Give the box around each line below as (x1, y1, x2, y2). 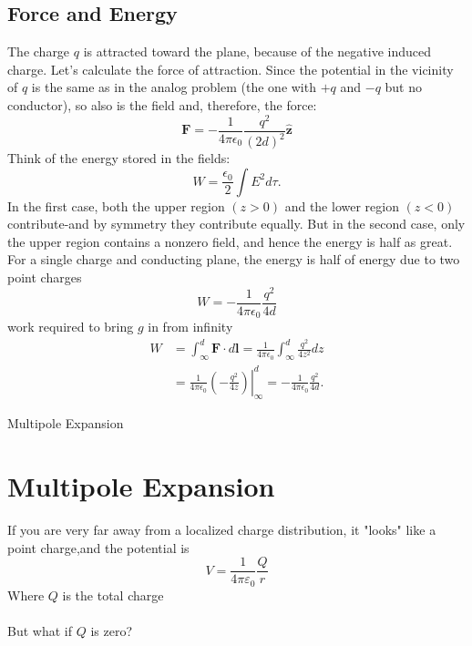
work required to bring (7, 317, 134, 336)
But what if (7, 621, 72, 641)
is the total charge (62, 585, 164, 604)
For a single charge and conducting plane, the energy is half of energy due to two (7, 250, 460, 269)
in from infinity (148, 317, 233, 336)
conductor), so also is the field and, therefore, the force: (7, 95, 317, 114)
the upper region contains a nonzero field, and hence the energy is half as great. (7, 231, 453, 251)
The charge (7, 42, 70, 61)
